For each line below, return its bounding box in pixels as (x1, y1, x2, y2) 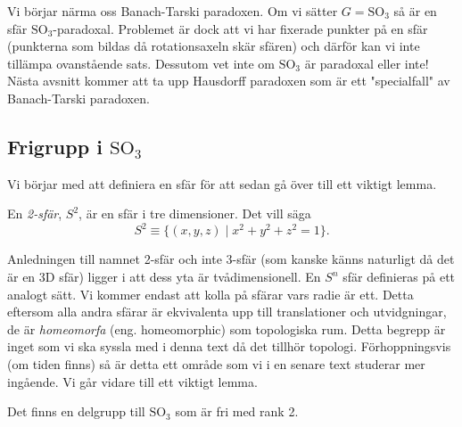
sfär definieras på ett (342, 267, 456, 286)
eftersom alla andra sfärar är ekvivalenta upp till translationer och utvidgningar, (7, 302, 447, 321)
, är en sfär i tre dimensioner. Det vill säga (78, 204, 311, 223)
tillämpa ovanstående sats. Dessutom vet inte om (7, 53, 275, 72)
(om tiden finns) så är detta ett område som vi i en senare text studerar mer (7, 355, 425, 374)
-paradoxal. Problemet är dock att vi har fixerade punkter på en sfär (53, 19, 428, 37)
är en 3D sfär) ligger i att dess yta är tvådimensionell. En (7, 267, 321, 286)
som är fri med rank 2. (175, 402, 299, 421)
